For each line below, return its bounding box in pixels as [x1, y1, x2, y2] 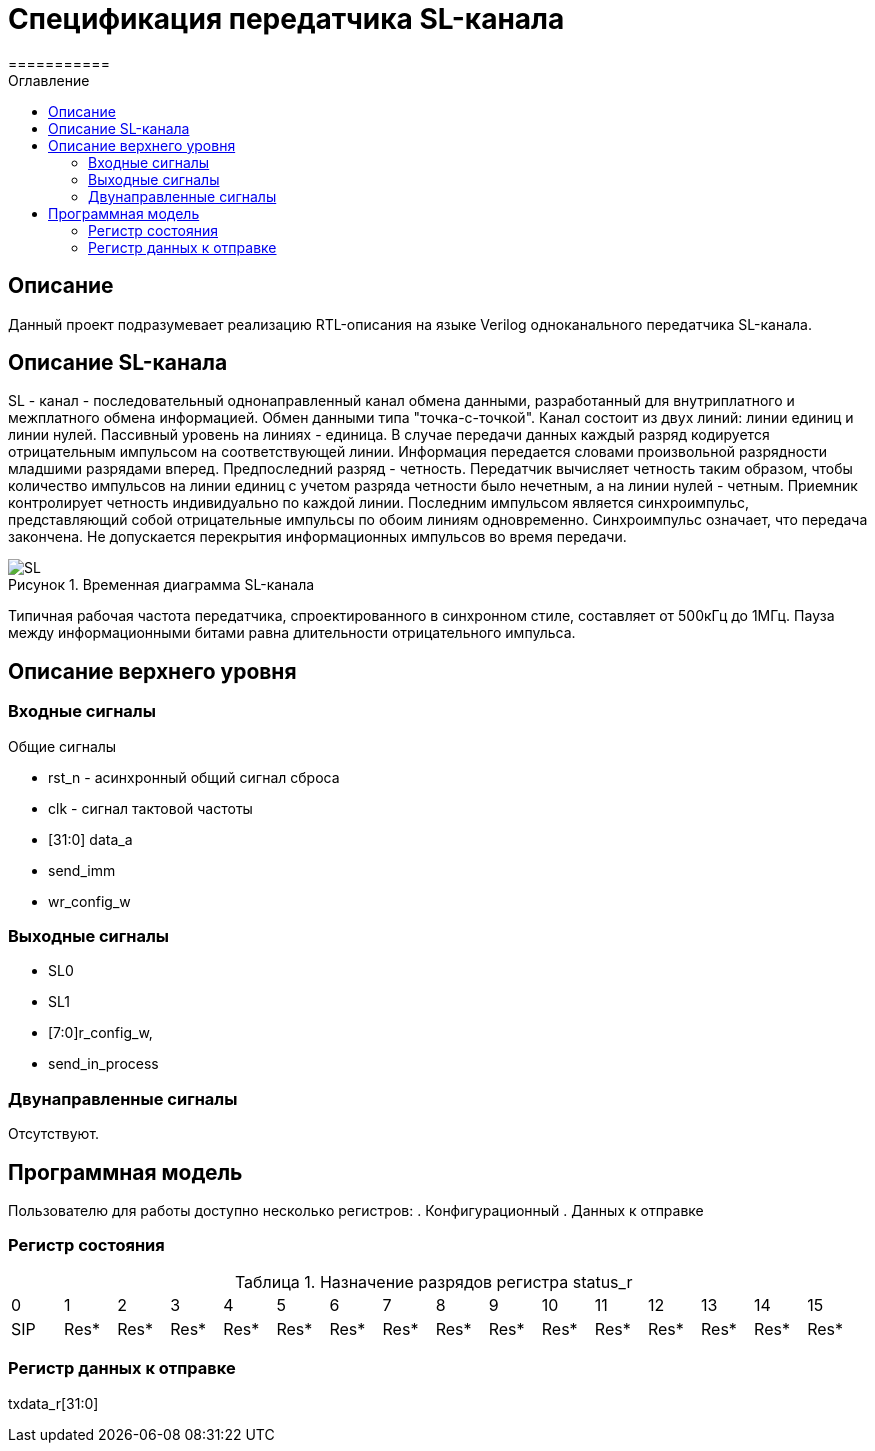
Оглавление [8, 71, 90, 89]
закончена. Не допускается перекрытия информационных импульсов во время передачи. [8, 528, 627, 546]
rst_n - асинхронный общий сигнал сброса [48, 768, 340, 786]
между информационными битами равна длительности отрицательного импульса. [8, 624, 576, 642]
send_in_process [48, 1055, 159, 1073]
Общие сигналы [8, 737, 117, 755]
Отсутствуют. [8, 1125, 100, 1143]
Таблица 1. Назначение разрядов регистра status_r [234, 1271, 633, 1292]
